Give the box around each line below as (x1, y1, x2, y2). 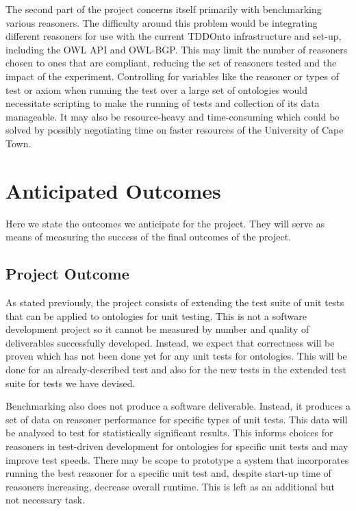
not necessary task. (5, 493, 86, 507)
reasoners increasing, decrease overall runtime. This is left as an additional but (5, 479, 335, 493)
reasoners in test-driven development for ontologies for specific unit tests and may (5, 438, 348, 453)
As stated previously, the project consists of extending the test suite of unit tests (5, 295, 344, 310)
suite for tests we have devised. (5, 375, 136, 390)
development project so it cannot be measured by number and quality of (5, 322, 309, 336)
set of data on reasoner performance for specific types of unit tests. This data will (5, 412, 348, 426)
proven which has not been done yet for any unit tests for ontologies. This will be (5, 349, 347, 363)
